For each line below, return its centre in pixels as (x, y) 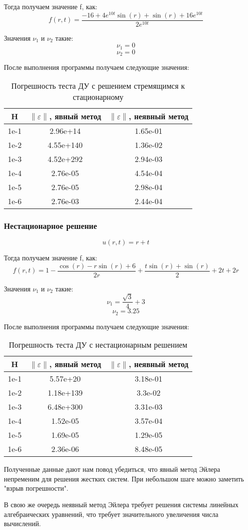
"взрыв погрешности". (36, 488)
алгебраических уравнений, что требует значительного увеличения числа (111, 514)
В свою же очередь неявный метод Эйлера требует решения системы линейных (121, 504)
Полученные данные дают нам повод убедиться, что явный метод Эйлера (112, 469)
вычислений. (23, 523)
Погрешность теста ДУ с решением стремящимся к (98, 85)
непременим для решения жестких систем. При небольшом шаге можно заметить (124, 478)
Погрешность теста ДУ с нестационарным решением (98, 345)
